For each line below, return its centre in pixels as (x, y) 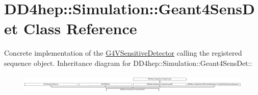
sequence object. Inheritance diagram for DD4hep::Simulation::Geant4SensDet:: (128, 63)
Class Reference (80, 28)
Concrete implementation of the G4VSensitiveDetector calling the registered (123, 53)
